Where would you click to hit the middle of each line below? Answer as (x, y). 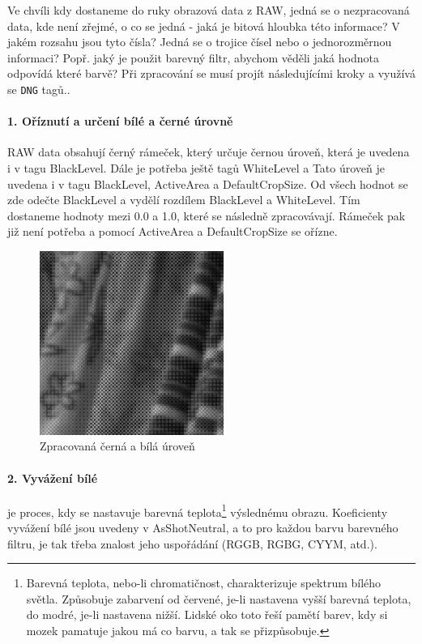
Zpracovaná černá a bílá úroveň (117, 446)
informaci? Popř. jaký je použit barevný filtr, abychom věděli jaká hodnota (193, 57)
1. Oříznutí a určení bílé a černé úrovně (120, 121)
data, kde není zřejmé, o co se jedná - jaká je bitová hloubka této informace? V (204, 26)
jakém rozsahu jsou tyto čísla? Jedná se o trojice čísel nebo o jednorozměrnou (200, 42)
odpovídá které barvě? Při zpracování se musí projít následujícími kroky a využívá (211, 73)
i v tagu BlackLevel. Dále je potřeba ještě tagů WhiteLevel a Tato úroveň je (196, 168)
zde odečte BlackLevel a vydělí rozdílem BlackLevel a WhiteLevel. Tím (184, 200)
